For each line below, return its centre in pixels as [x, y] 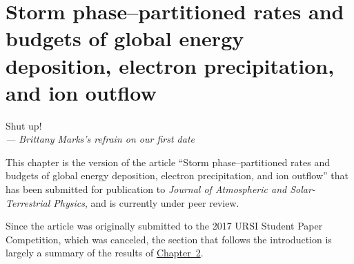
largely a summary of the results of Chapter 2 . [105, 253]
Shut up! [24, 125]
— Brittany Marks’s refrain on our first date [100, 139]
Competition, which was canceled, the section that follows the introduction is [169, 239]
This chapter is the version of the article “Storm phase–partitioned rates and [168, 162]
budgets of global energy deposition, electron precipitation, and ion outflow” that [177, 175]
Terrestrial [28, 202]
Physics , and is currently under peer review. [146, 202]
